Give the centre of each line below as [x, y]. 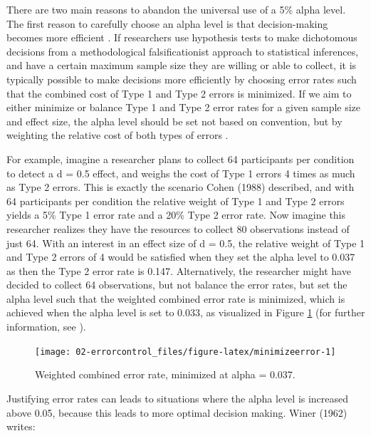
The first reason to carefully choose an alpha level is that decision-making [167, 23]
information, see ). [46, 327]
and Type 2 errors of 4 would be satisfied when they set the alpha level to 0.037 [181, 257]
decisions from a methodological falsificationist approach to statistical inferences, [183, 51]
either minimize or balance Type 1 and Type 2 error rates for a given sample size [184, 107]
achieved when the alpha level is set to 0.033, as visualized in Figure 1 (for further [186, 312]
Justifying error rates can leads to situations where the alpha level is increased [178, 398]
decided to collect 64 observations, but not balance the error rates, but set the [177, 285]
